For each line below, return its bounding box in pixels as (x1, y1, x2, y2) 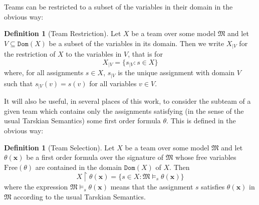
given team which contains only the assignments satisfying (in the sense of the (4, 105, 244, 116)
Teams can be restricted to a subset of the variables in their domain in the (4, 2, 233, 12)
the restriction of (4, 49, 56, 59)
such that (4, 78, 33, 88)
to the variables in (66, 49, 122, 59)
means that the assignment (110, 181, 193, 192)
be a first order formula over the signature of (26, 152, 163, 162)
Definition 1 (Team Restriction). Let (4, 28, 121, 39)
